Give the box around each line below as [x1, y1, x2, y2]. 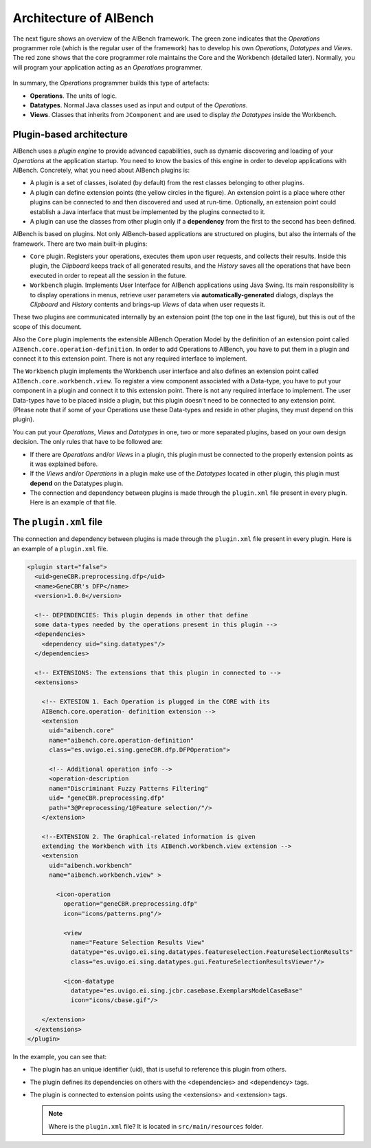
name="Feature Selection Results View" [70, 938, 205, 946]
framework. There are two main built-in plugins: [12, 240, 148, 248]
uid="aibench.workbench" [49, 861, 133, 869]
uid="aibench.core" [49, 727, 115, 734]
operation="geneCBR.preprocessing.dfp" [63, 900, 198, 908]
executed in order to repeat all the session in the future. [30, 271, 187, 279]
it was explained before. [30, 460, 98, 468]
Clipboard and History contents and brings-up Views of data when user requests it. [30, 300, 266, 309]
